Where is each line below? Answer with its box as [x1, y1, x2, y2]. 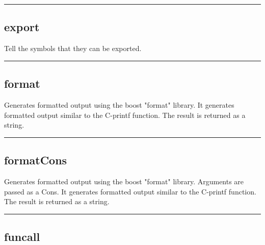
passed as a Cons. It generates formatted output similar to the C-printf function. [4, 186, 256, 197]
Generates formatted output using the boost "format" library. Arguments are [4, 176, 244, 186]
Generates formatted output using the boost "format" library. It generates [4, 100, 234, 110]
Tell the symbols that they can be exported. [4, 43, 142, 54]
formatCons [4, 152, 67, 168]
